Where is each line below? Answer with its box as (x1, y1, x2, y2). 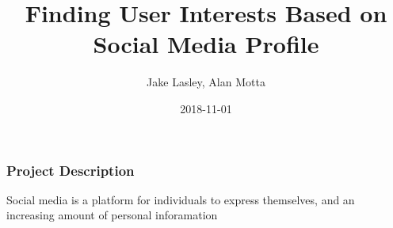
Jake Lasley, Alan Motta (147, 74, 265, 90)
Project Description (6, 160, 135, 180)
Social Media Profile (93, 28, 319, 60)
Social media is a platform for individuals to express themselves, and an (6, 191, 355, 207)
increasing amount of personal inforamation (6, 207, 218, 223)
